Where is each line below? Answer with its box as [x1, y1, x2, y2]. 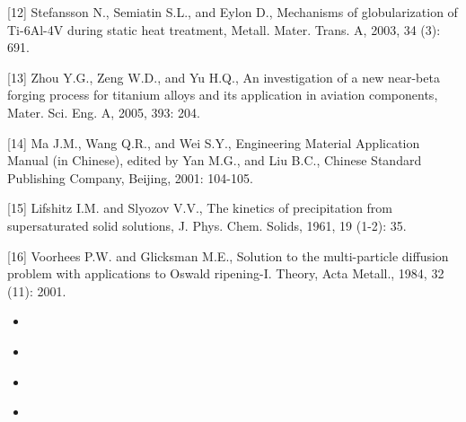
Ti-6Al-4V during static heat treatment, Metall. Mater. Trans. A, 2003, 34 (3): [7, 20, 441, 39]
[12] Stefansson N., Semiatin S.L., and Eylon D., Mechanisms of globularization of [7, 3, 458, 21]
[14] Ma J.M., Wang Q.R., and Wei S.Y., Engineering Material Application [7, 133, 420, 152]
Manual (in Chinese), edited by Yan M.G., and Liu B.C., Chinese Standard [7, 151, 422, 170]
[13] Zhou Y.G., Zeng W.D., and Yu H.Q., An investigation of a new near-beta [7, 67, 440, 86]
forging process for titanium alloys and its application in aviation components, [7, 85, 438, 104]
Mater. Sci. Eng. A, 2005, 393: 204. [7, 102, 200, 121]
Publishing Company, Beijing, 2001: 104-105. [7, 168, 253, 187]
